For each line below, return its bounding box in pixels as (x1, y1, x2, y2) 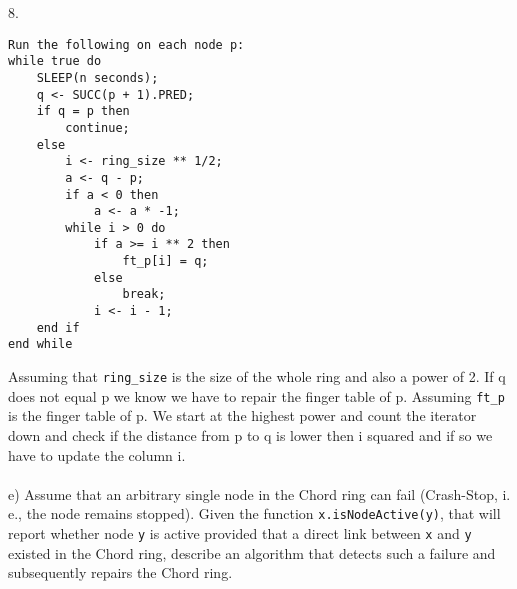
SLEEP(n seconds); (36, 70, 159, 85)
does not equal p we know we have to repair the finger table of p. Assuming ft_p (8, 385, 505, 406)
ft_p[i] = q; (122, 254, 209, 269)
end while (8, 337, 73, 352)
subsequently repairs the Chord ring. (8, 562, 233, 583)
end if (36, 320, 80, 335)
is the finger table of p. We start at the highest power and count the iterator (8, 405, 477, 426)
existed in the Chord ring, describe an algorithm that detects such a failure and (8, 542, 496, 563)
